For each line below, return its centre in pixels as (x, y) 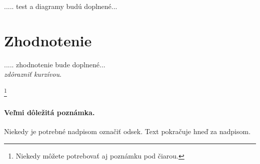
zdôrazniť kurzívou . (33, 74)
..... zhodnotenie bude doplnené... (55, 64)
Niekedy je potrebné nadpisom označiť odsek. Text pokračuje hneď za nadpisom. (127, 131)
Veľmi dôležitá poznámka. (49, 112)
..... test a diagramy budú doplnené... (61, 6)
